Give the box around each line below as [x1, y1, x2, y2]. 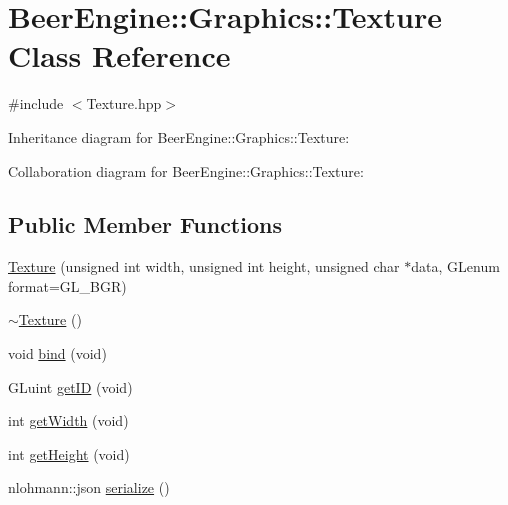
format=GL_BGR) [8, 275, 127, 296]
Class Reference [8, 35, 231, 76]
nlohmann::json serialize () [8, 477, 170, 498]
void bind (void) [8, 343, 107, 364]
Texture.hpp [86, 93, 162, 114]
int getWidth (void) [8, 410, 129, 431]
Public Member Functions [8, 209, 282, 240]
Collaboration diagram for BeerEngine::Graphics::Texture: [8, 160, 364, 181]
